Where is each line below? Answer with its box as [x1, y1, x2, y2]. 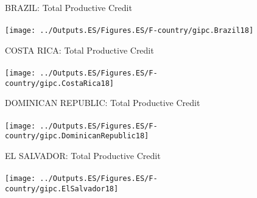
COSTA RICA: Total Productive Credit [5, 43, 154, 56]
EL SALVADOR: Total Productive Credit [5, 149, 161, 161]
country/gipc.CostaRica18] [5, 79, 114, 88]
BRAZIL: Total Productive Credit [5, 1, 132, 13]
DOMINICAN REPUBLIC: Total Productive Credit [5, 96, 200, 109]
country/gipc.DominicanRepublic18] [5, 132, 149, 141]
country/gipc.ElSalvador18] [5, 184, 119, 193]
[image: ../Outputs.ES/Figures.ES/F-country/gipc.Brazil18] [5, 26, 254, 35]
